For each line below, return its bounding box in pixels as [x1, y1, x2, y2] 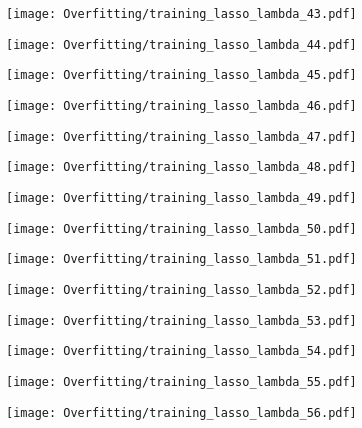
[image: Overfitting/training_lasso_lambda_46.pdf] [6, 98, 357, 113]
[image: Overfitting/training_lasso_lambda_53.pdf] [6, 313, 357, 328]
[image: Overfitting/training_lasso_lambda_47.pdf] [6, 129, 357, 144]
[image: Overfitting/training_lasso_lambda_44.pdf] [6, 37, 357, 52]
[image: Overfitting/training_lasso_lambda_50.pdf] [6, 221, 357, 236]
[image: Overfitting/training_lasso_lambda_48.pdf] [6, 160, 357, 175]
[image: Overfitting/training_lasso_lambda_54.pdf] [6, 344, 357, 359]
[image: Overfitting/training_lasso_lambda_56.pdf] [6, 405, 357, 420]
